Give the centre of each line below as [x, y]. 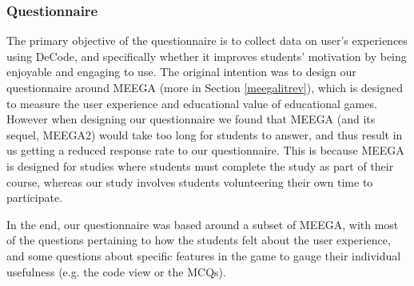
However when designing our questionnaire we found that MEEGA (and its [191, 119]
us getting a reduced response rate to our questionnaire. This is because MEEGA [205, 150]
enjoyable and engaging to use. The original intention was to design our [181, 72]
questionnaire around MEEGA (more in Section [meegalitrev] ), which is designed [205, 87]
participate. [35, 197]
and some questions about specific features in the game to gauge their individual [204, 255]
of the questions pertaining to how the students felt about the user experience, [199, 240]
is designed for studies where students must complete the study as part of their [200, 165]
